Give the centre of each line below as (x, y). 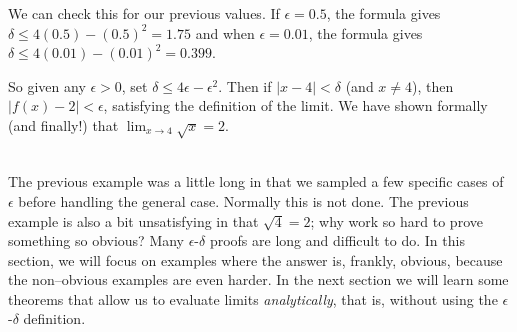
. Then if (245, 85)
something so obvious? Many (96, 240)
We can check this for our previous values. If (144, 13)
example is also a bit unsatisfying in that (133, 220)
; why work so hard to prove (396, 220)
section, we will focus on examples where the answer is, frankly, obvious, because (255, 259)
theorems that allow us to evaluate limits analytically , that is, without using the (253, 298)
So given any (47, 85)
